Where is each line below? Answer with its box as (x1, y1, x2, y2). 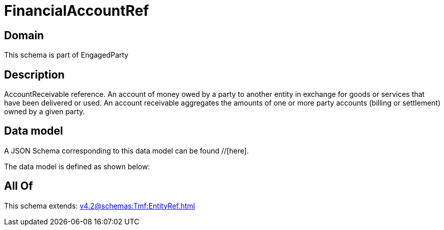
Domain (4, 29, 44, 42)
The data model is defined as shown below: (4, 162, 150, 171)
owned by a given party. (4, 107, 85, 116)
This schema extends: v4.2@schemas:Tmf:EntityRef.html (4, 201, 196, 210)
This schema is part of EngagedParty (4, 50, 129, 60)
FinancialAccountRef (4, 2, 149, 19)
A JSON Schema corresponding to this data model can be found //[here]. (4, 146, 249, 155)
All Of (4, 180, 33, 193)
